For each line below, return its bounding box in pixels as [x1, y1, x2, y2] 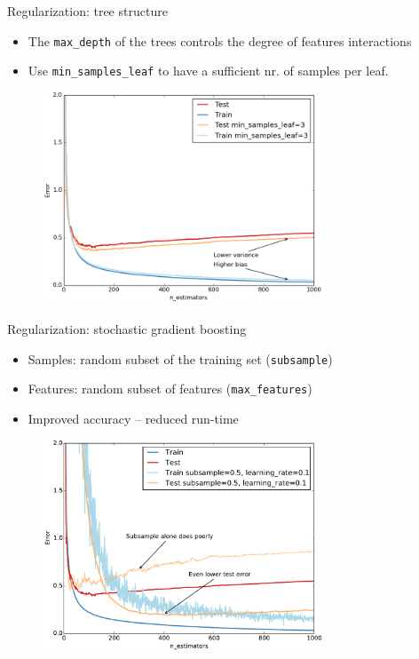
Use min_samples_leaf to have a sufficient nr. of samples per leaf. [28, 61, 389, 80]
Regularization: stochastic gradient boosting [7, 320, 247, 337]
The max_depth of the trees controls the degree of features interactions [28, 31, 412, 50]
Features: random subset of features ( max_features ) [28, 379, 312, 398]
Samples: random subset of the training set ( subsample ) [28, 349, 333, 368]
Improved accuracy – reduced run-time [28, 409, 239, 427]
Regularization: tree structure [7, 2, 168, 20]
